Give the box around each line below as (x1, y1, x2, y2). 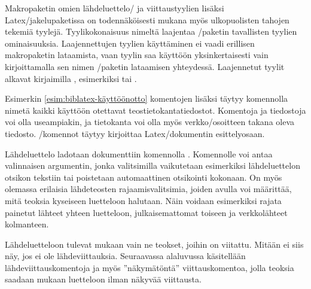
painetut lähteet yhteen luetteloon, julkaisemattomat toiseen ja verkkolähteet (5, 206, 288, 218)
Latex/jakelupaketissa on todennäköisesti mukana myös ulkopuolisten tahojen (5, 13, 289, 26)
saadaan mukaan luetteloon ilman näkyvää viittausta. (5, 273, 202, 285)
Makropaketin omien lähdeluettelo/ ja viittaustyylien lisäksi (5, 2, 224, 14)
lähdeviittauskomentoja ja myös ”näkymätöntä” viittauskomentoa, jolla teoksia (5, 261, 294, 273)
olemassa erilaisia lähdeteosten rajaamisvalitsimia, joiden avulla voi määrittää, (5, 182, 292, 195)
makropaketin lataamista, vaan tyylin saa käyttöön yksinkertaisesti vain (5, 48, 269, 61)
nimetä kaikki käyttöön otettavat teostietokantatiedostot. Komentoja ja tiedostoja (5, 104, 306, 116)
